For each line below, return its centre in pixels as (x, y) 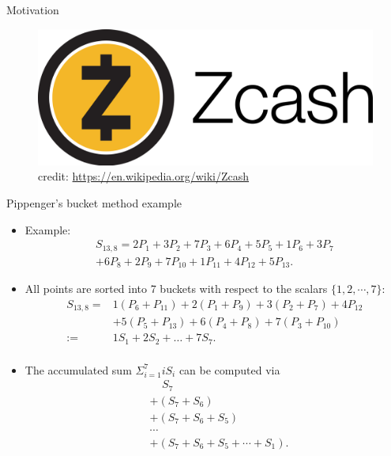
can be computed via (229, 369)
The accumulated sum (78, 369)
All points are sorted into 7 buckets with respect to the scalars (176, 289)
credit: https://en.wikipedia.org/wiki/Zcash (144, 176)
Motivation (33, 9)
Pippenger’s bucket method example (94, 203)
